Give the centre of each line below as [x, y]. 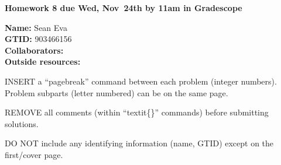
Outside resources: [43, 62]
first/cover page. [34, 154]
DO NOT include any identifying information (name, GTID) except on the [139, 143]
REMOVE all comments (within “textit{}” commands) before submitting [137, 112]
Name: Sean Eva [36, 27]
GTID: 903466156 [38, 39]
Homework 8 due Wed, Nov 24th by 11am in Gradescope [124, 8]
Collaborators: [34, 50]
